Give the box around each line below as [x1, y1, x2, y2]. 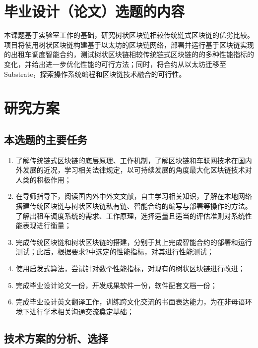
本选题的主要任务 [4, 131, 87, 147]
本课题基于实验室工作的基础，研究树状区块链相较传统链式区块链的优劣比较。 [4, 30, 254, 40]
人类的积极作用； [15, 174, 71, 184]
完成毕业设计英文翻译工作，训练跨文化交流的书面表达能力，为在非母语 [15, 296, 245, 307]
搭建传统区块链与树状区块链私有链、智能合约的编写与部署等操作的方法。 [15, 201, 252, 211]
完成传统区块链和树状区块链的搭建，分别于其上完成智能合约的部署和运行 [15, 236, 252, 247]
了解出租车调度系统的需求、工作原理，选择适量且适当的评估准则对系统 [15, 210, 245, 221]
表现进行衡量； [22, 220, 71, 231]
